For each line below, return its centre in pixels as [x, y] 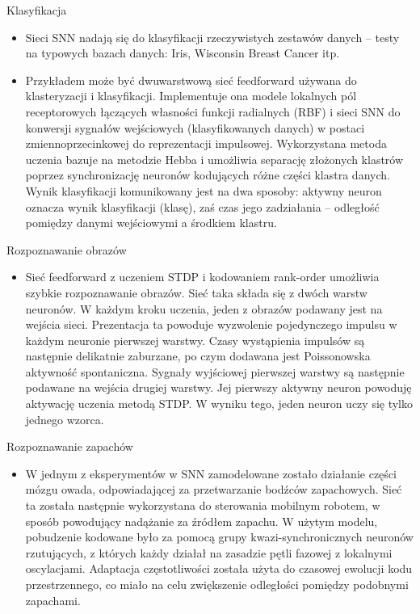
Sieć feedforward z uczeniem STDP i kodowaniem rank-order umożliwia [202, 277]
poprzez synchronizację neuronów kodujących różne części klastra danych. [208, 175]
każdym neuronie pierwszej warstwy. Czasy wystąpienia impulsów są [195, 340]
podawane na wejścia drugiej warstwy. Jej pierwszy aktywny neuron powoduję [218, 387]
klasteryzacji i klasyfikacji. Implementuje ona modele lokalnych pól [191, 96]
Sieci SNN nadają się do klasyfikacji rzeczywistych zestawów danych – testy [212, 37]
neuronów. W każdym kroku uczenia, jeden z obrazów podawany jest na [204, 308]
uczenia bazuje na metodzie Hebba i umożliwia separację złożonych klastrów [214, 159]
